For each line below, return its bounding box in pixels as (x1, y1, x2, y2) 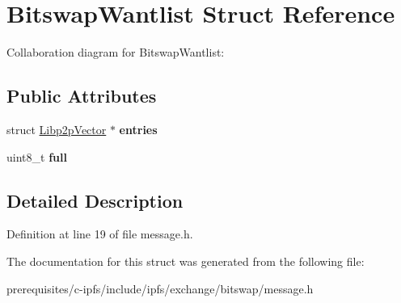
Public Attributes (6, 83, 157, 108)
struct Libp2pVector (6, 120, 107, 137)
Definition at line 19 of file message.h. (6, 225, 193, 242)
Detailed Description (6, 187, 184, 213)
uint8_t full (6, 148, 67, 165)
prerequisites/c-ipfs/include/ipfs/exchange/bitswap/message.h (6, 280, 314, 297)
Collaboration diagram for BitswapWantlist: (6, 44, 225, 61)
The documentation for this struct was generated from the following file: (6, 252, 365, 269)
